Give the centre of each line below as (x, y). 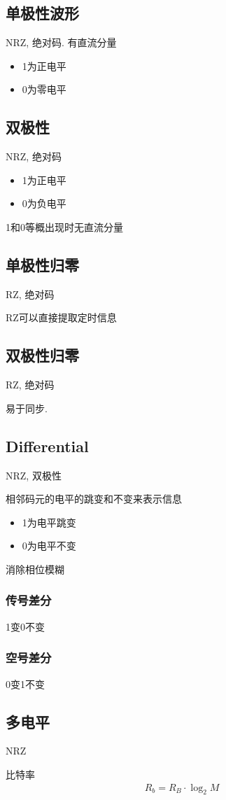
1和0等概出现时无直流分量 (64, 226)
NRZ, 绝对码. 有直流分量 (61, 42)
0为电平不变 (49, 546)
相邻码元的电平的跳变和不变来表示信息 (94, 499)
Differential (47, 445)
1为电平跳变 (49, 522)
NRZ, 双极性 (34, 475)
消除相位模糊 (35, 569)
